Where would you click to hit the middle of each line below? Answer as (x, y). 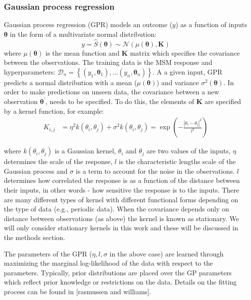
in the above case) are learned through (167, 253)
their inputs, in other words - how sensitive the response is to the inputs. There (122, 190)
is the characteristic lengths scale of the (177, 161)
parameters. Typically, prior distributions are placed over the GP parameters (118, 272)
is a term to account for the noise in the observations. (155, 171)
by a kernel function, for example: (54, 111)
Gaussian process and (36, 171)
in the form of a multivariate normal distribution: (83, 34)
